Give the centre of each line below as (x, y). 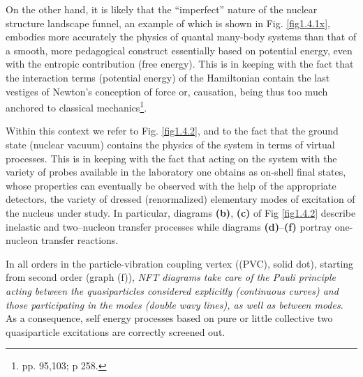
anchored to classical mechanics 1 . (76, 106)
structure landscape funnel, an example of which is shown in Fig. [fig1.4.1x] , (168, 23)
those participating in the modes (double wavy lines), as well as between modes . (175, 304)
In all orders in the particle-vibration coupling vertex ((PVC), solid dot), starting (180, 263)
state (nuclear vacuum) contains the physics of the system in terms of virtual (170, 144)
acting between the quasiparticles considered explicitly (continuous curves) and (172, 290)
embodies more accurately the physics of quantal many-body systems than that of (181, 37)
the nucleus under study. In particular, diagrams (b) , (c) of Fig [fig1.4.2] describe (181, 212)
